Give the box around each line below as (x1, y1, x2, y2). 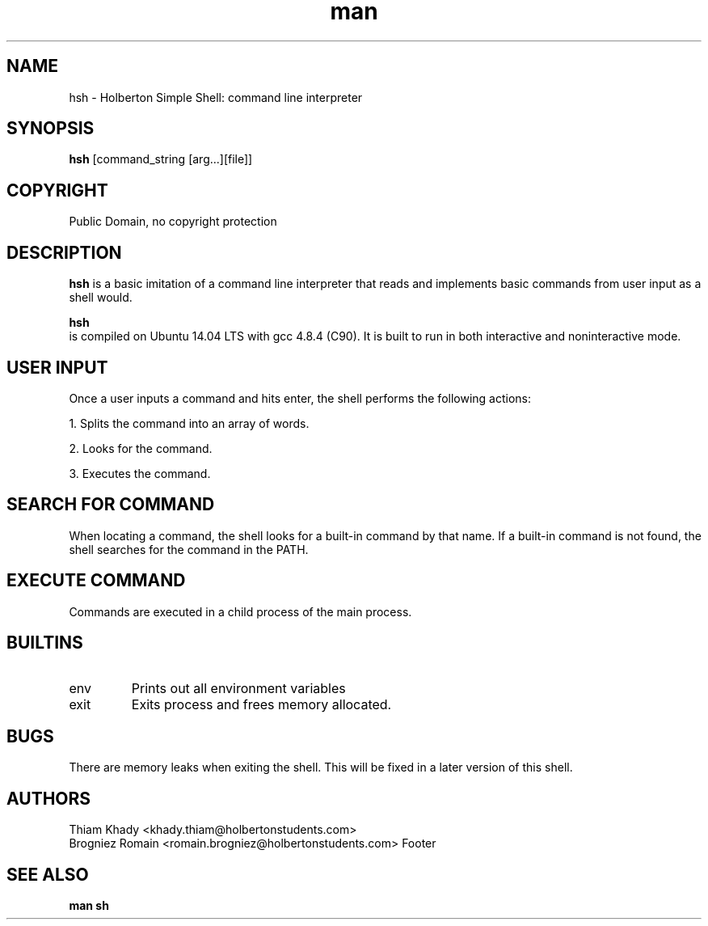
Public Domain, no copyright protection (69, 214, 277, 229)
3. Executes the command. (69, 466, 211, 480)
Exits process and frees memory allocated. (131, 696, 392, 712)
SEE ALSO (6, 864, 89, 885)
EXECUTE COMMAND (6, 570, 186, 591)
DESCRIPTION (6, 242, 122, 263)
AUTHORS (6, 788, 91, 809)
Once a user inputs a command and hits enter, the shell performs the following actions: (69, 391, 532, 405)
